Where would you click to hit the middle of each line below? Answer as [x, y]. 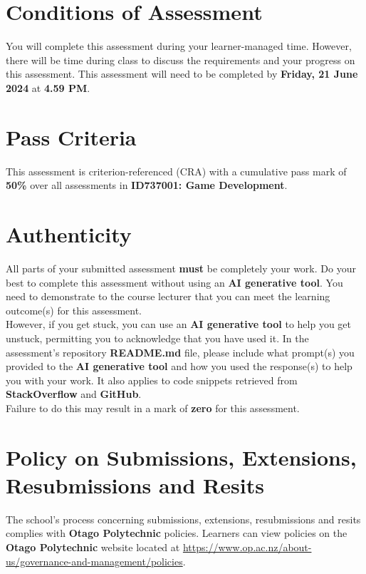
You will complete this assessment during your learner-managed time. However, [179, 46]
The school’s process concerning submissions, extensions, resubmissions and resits [183, 519]
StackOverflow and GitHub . [74, 394]
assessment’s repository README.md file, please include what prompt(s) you [180, 352]
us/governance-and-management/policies [94, 561]
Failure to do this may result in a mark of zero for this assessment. [153, 408]
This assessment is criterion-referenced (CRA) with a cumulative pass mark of [176, 171]
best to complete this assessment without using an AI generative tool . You [174, 282]
